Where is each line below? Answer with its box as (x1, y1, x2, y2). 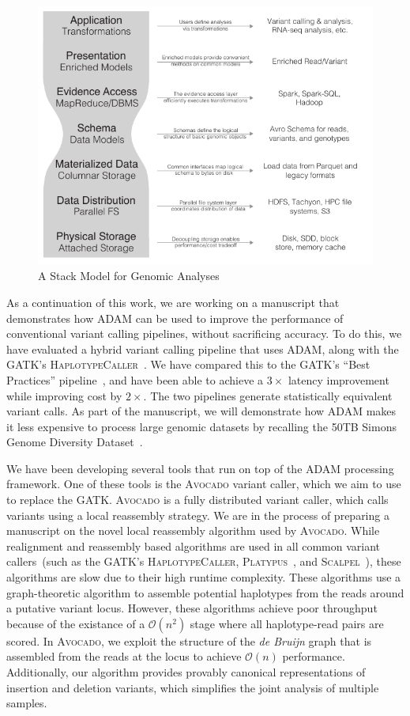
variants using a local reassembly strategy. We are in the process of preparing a (6, 506, 389, 523)
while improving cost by (6, 387, 122, 403)
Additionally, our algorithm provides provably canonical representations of (6, 664, 366, 680)
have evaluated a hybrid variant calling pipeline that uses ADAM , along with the (6, 340, 399, 357)
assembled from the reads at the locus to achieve (6, 648, 242, 665)
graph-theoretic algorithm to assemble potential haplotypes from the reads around (6, 584, 404, 600)
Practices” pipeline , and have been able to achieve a (6, 371, 264, 388)
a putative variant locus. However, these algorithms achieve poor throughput (6, 600, 378, 616)
